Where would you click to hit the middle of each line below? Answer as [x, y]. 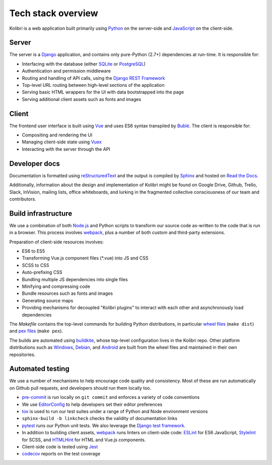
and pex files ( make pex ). [36, 331]
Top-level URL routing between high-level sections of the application [93, 85]
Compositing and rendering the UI [57, 135]
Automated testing [40, 369]
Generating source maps [48, 300]
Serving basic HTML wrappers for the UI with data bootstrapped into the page [103, 92]
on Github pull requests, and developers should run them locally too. [80, 388]
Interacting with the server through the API [66, 149]
